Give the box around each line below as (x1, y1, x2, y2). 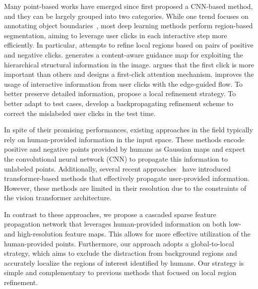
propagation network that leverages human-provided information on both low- (4, 219, 242, 229)
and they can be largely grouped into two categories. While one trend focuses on (4, 10, 249, 21)
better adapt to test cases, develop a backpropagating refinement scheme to (4, 98, 233, 108)
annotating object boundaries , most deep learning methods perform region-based (4, 20, 253, 31)
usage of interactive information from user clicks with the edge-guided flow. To (4, 78, 243, 89)
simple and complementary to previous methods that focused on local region (4, 267, 237, 278)
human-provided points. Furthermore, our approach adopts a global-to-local (4, 238, 234, 248)
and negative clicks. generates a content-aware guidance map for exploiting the (4, 49, 243, 59)
